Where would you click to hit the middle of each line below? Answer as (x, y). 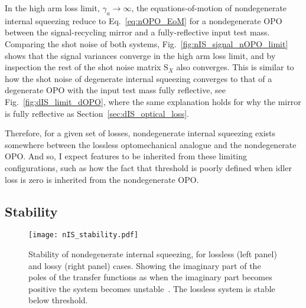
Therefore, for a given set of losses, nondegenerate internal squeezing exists (140, 133)
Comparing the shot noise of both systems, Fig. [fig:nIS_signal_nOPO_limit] (147, 43)
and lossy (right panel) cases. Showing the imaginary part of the (145, 265)
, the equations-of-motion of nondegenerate (209, 8)
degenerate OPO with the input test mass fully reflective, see (115, 90)
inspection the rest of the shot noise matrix (83, 67)
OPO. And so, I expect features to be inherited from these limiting (126, 156)
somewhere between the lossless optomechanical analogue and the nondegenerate (151, 144)
